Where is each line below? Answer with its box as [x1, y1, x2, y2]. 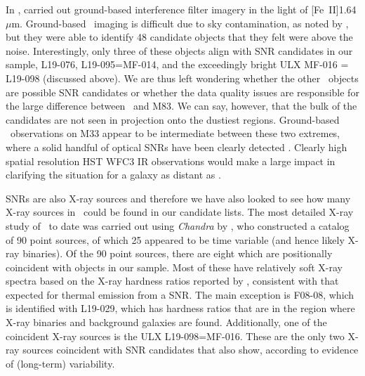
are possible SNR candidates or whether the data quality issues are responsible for [6, 84, 359, 99]
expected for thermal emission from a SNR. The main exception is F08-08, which [6, 287, 354, 302]
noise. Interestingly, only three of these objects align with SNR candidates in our [6, 43, 353, 58]
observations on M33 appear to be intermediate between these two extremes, [10, 126, 340, 141]
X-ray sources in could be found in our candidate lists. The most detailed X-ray [6, 205, 354, 219]
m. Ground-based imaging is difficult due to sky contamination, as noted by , [11, 15, 349, 30]
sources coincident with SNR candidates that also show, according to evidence [22, 342, 359, 357]
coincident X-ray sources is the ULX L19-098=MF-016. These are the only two [6, 328, 345, 343]
